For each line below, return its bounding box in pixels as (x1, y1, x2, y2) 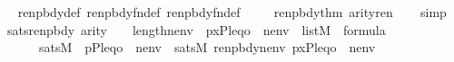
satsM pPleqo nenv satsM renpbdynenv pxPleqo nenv (38, 38, 376, 57)
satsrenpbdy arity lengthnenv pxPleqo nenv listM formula (6, 20, 386, 39)
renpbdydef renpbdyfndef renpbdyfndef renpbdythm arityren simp (17, 3, 447, 21)
